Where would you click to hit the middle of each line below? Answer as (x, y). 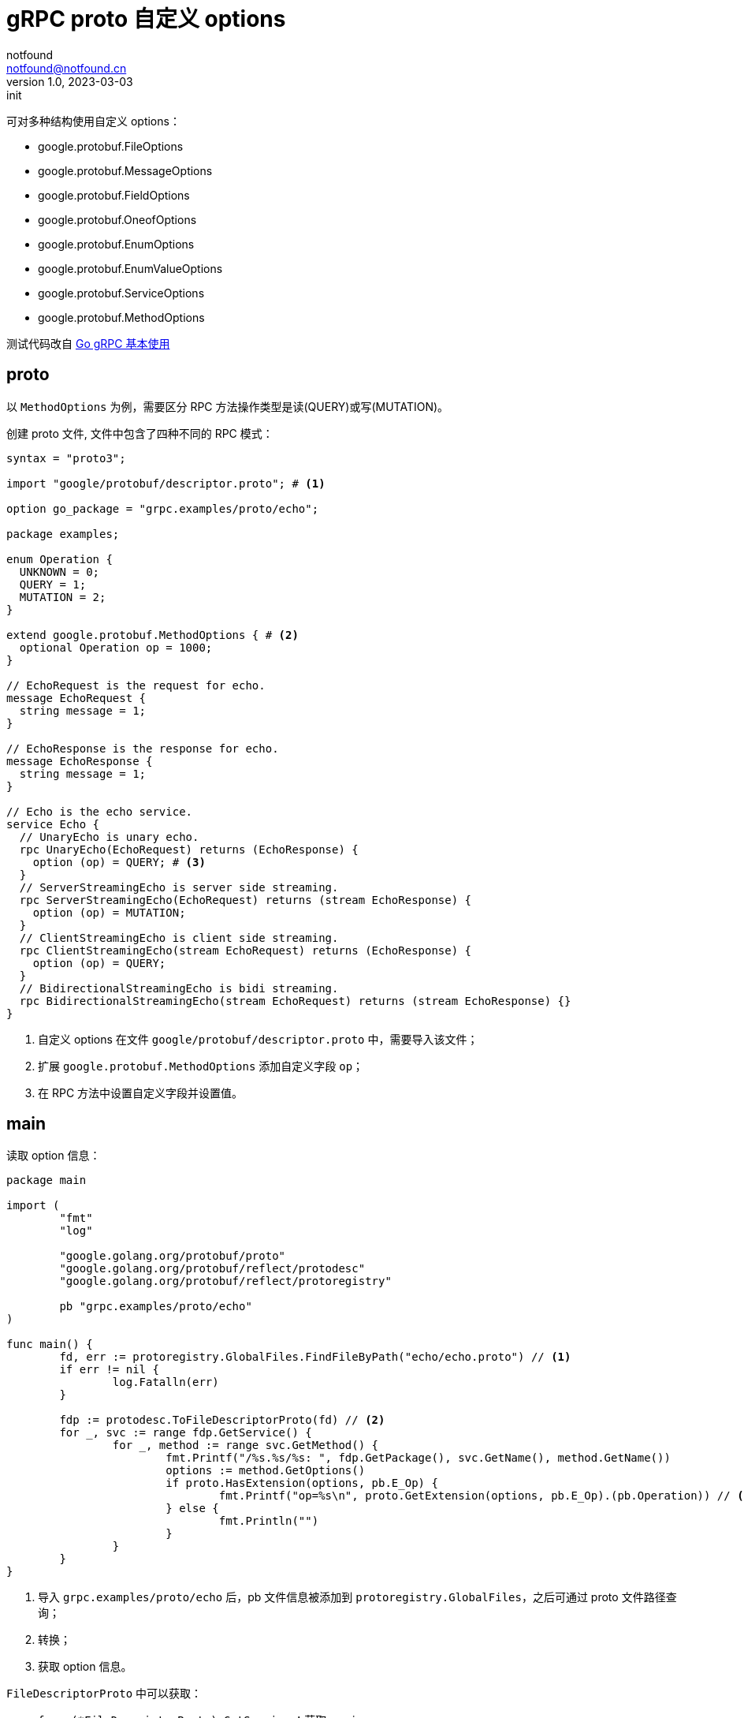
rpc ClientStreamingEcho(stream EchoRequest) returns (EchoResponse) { (246, 950)
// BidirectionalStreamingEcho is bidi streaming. (179, 988)
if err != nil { (109, 1370)
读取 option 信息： (54, 1156)
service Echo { (53, 824)
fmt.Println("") (269, 1521)
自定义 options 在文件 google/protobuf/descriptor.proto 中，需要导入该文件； (258, 1039)
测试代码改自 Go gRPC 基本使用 (88, 343)
